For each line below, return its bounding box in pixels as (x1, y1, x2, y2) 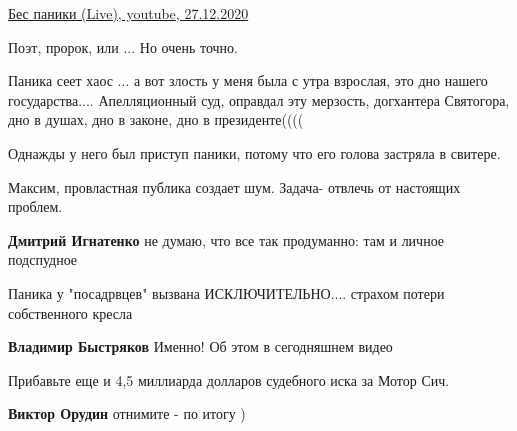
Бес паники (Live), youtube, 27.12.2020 (8, 3, 249, 23)
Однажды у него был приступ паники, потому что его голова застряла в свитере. (8, 142, 501, 163)
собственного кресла (8, 302, 133, 323)
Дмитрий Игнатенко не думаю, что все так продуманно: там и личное (8, 229, 445, 250)
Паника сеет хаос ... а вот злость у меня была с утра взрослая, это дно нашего (8, 70, 488, 91)
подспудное (8, 249, 78, 270)
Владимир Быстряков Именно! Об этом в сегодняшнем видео (8, 336, 393, 357)
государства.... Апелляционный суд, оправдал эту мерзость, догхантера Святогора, (8, 89, 510, 110)
